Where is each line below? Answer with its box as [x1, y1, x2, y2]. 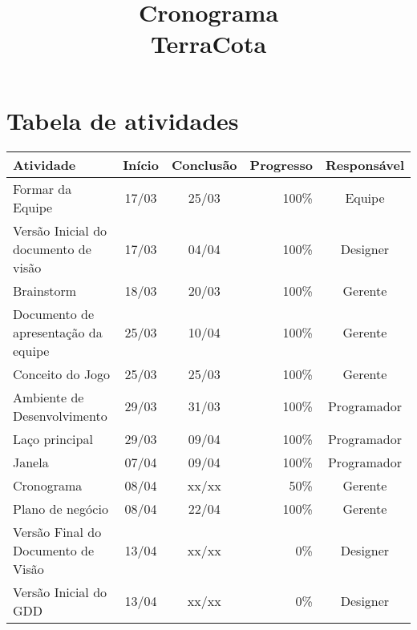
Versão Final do [13, 522, 102, 541]
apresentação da [13, 322, 103, 341]
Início [123, 155, 159, 174]
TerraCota [150, 27, 267, 60]
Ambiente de [13, 387, 84, 406]
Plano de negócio [13, 499, 108, 518]
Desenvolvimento [13, 406, 107, 425]
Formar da [13, 179, 72, 198]
